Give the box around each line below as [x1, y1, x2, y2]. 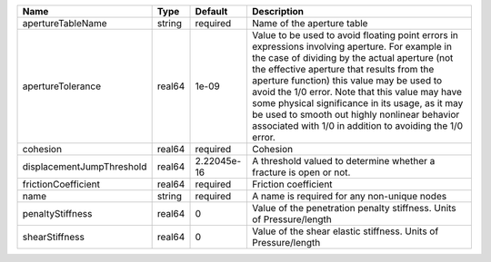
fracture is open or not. [251, 166, 351, 179]
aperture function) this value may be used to [251, 74, 443, 86]
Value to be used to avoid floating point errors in [251, 29, 458, 41]
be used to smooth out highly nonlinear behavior [251, 109, 460, 121]
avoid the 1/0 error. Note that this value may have [251, 86, 463, 98]
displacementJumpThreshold [22, 160, 147, 172]
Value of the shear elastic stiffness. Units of [251, 225, 439, 238]
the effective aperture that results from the [251, 63, 435, 75]
